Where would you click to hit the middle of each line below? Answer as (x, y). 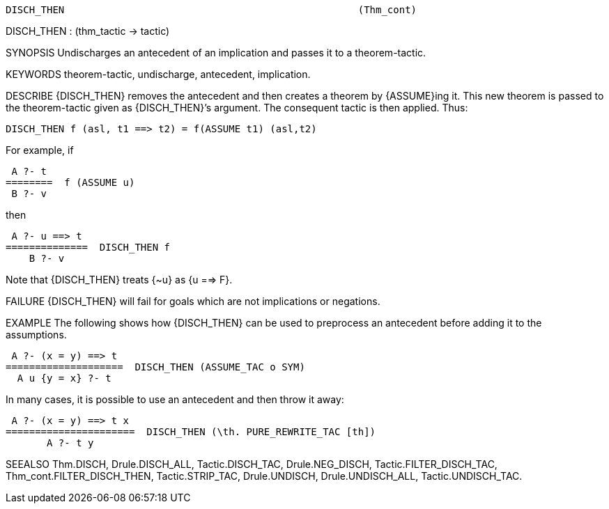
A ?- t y (70, 443)
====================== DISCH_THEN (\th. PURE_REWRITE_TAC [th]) (191, 432)
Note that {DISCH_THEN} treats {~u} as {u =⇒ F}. (119, 280)
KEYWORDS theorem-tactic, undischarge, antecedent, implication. (158, 74)
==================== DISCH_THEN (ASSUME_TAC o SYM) (155, 367)
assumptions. (36, 335)
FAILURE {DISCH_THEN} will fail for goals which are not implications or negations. (193, 301)
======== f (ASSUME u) (70, 182)
